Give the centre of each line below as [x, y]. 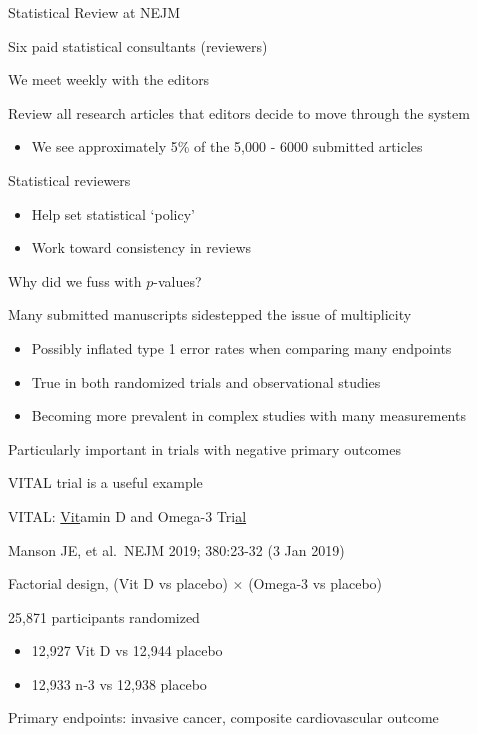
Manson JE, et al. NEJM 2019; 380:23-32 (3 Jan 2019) [176, 549]
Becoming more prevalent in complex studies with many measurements [248, 415]
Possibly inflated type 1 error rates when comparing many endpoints [241, 347]
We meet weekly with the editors [109, 79]
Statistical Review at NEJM [94, 12]
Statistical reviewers [69, 179]
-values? [177, 280]
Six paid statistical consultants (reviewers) [138, 45]
